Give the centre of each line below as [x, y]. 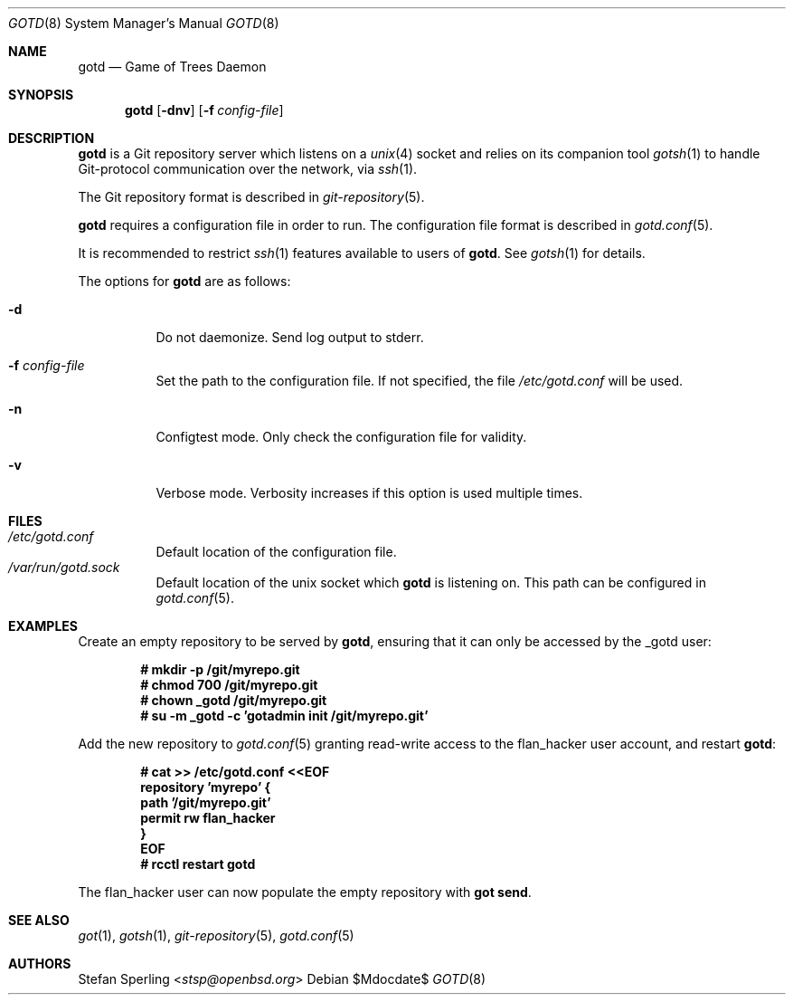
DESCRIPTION [52, 138]
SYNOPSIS [41, 95]
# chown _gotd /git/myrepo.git [234, 700]
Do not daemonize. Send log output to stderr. [290, 337]
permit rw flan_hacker [208, 818]
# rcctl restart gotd [198, 864]
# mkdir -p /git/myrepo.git [220, 669]
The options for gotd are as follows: [184, 281]
